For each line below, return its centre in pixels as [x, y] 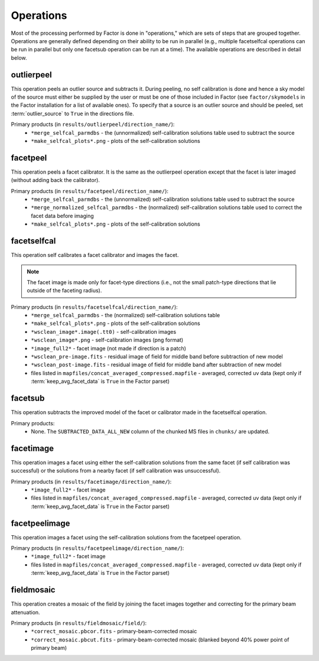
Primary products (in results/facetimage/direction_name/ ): [91, 481]
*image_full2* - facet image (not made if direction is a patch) [108, 348]
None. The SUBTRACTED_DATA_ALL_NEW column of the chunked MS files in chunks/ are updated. [150, 431]
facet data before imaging [62, 216]
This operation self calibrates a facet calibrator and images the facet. [95, 255]
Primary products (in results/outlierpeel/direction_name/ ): [93, 125]
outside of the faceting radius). [64, 291]
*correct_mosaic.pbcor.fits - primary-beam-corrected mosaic [114, 631]
